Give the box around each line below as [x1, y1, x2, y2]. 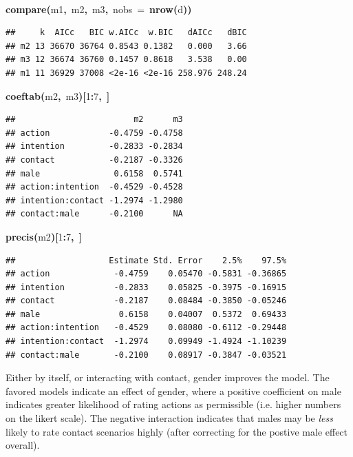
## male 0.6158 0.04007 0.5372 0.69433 [6, 309, 287, 319]
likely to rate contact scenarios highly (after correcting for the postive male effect [6, 424, 348, 438]
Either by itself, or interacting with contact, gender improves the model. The [6, 370, 330, 385]
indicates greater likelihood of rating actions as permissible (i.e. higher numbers [6, 397, 341, 412]
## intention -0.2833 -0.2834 [6, 141, 183, 152]
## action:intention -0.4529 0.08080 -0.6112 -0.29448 [6, 323, 287, 333]
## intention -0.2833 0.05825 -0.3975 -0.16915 [6, 282, 287, 292]
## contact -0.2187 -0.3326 [6, 154, 183, 165]
